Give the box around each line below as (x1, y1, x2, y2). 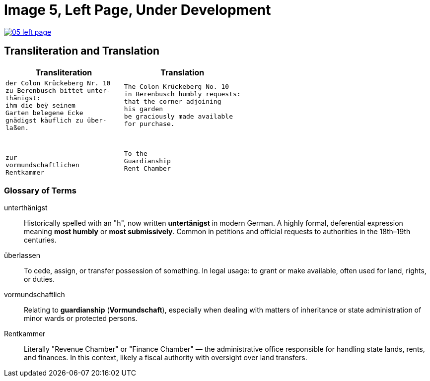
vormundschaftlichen (5, 161, 79, 169)
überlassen (4, 251, 40, 260)
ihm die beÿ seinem (5, 101, 75, 109)
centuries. (24, 236, 57, 245)
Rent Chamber (124, 165, 171, 173)
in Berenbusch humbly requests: (124, 90, 241, 98)
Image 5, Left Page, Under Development (4, 1, 271, 18)
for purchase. (124, 120, 175, 128)
